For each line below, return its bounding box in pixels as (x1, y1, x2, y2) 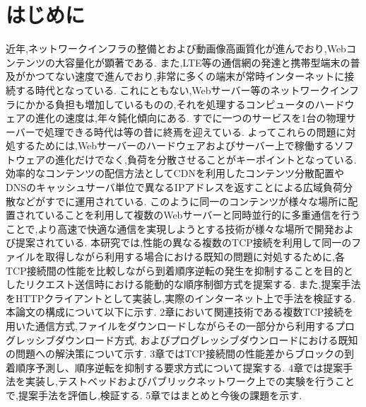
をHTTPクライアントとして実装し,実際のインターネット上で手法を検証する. (6, 290, 356, 305)
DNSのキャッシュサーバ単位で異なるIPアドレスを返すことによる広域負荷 (6, 180, 343, 195)
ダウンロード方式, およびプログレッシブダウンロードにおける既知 (54, 332, 358, 347)
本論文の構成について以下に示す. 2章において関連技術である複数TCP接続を (6, 304, 354, 319)
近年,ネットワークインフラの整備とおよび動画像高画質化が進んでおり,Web (6, 41, 346, 56)
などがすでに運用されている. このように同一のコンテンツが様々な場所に (15, 193, 348, 208)
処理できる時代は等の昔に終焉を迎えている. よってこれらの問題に (45, 124, 346, 139)
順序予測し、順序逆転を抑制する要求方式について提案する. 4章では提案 (15, 360, 343, 374)
